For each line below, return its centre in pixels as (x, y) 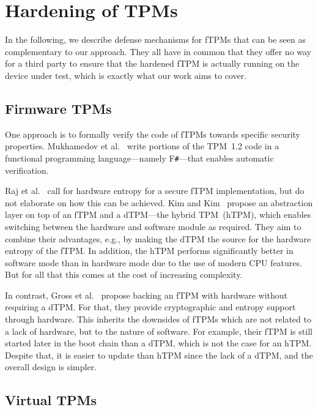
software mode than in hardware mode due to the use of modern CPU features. (153, 262)
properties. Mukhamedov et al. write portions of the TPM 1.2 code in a (142, 146)
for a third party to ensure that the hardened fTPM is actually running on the (152, 63)
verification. (27, 170)
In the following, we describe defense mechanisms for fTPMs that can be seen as (155, 39)
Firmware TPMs (58, 108)
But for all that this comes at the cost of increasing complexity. (124, 274)
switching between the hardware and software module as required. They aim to (153, 226)
